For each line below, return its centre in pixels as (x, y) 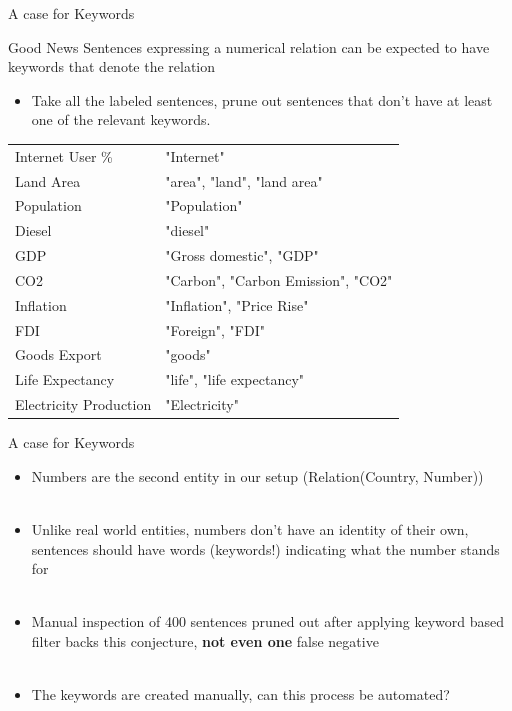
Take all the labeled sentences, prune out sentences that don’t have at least (262, 99)
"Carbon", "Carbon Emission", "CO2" (279, 279)
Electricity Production (83, 404)
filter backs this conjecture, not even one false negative (205, 641)
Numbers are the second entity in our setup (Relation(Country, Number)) (257, 475)
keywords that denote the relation (112, 66)
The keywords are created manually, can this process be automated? (240, 694)
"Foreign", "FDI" (215, 329)
